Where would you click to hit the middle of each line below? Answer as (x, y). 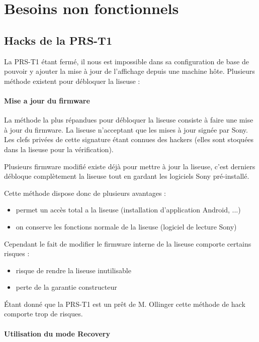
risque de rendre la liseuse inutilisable (73, 270)
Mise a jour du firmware (47, 100)
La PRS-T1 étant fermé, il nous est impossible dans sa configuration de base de (126, 61)
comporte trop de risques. (44, 314)
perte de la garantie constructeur (66, 287)
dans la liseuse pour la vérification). (59, 149)
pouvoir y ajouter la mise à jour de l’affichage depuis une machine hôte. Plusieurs (129, 71)
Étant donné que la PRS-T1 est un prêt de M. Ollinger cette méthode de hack (125, 304)
